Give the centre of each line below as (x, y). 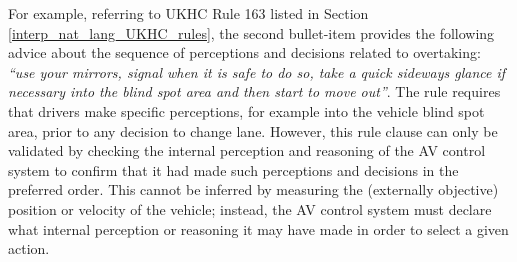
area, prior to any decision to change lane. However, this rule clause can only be (253, 130)
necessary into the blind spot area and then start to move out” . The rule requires (254, 91)
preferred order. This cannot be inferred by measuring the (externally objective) (253, 189)
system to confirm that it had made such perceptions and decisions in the (233, 169)
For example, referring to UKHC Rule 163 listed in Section (188, 13)
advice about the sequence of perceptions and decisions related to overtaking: (244, 52)
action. (29, 248)
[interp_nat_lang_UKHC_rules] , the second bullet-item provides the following (251, 32)
